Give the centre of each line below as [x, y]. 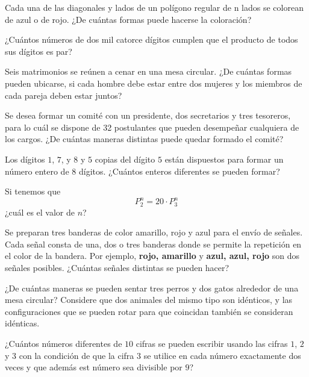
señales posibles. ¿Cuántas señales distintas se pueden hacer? [117, 268]
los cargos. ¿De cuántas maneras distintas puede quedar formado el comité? [144, 139]
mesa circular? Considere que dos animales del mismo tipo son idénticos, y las [149, 300]
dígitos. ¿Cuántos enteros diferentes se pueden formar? [179, 171]
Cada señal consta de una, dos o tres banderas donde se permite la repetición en [153, 244]
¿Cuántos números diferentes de [64, 344]
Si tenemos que [33, 191]
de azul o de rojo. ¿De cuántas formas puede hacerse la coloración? [128, 19]
